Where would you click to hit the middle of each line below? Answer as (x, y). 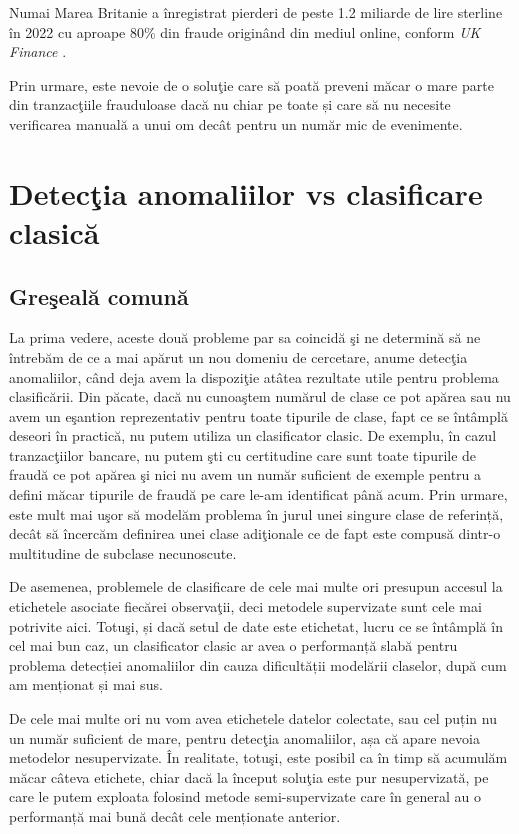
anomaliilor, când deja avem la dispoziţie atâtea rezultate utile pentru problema (254, 376)
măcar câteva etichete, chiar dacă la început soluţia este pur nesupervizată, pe (249, 776)
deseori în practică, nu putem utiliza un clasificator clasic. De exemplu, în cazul (253, 435)
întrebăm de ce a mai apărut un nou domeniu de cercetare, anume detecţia (238, 356)
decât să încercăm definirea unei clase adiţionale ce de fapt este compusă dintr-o (255, 533)
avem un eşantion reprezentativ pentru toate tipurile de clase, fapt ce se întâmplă (258, 415)
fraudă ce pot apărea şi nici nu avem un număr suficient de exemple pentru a (245, 474)
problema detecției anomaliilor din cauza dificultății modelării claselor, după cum (258, 664)
